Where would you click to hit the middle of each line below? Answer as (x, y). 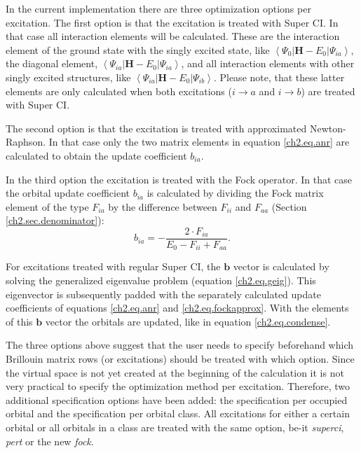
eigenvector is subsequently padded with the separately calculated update (163, 294)
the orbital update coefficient (68, 193)
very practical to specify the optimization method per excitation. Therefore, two (178, 386)
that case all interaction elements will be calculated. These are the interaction (173, 36)
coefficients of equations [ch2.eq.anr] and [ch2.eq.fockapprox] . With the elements (177, 308)
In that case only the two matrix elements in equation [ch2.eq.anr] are (199, 142)
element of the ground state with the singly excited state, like (138, 49)
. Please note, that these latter (279, 77)
